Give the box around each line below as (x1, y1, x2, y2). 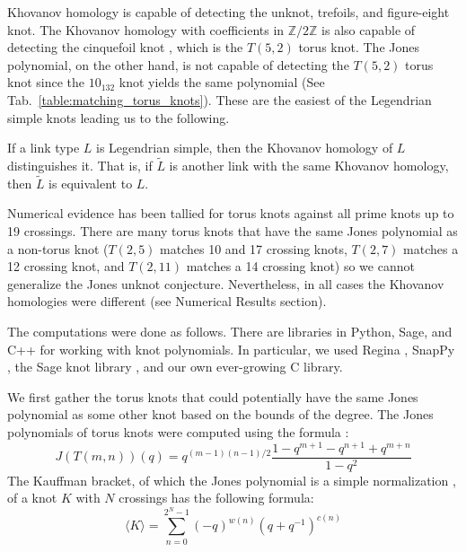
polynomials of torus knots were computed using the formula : (7, 422, 349, 441)
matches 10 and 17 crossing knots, (160, 239, 347, 258)
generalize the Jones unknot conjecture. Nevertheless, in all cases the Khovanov (7, 274, 444, 293)
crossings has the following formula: (119, 488, 314, 507)
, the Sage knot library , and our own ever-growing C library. (7, 357, 343, 376)
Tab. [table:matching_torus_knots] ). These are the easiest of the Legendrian (7, 90, 432, 109)
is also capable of (321, 20, 416, 39)
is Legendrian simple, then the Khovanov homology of (96, 138, 393, 157)
